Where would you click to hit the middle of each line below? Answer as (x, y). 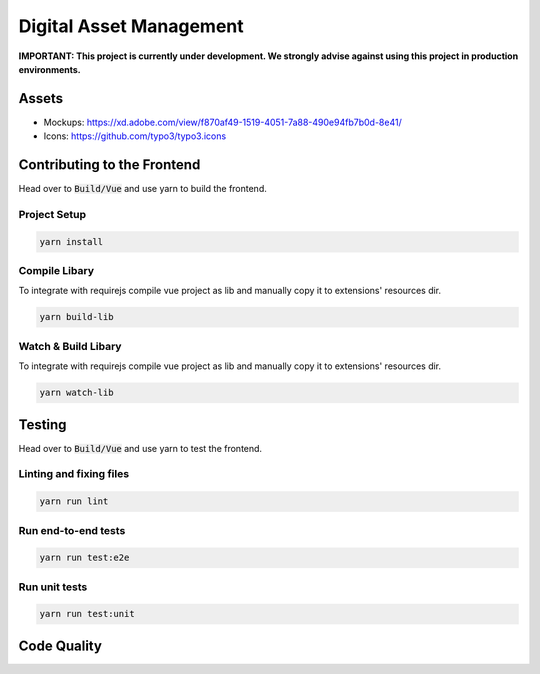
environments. (50, 69)
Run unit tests (53, 587)
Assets (41, 98)
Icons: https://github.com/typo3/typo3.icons (135, 136)
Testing (42, 424)
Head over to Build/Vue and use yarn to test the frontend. (140, 448)
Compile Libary (56, 271)
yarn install (71, 241)
